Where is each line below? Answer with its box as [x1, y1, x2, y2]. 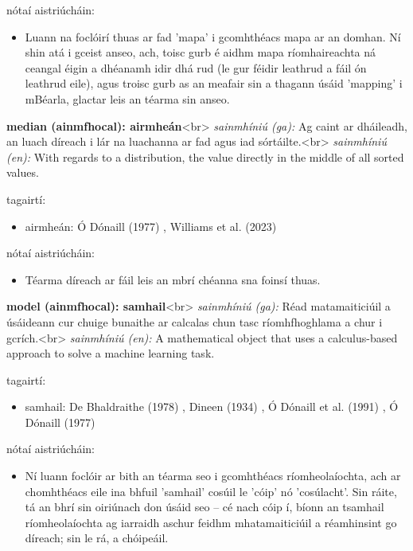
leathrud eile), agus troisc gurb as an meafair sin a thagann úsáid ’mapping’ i [25, 75, 403, 92]
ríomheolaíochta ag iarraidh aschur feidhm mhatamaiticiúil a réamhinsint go [25, 514, 397, 530]
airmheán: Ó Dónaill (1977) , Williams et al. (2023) [25, 217, 277, 234]
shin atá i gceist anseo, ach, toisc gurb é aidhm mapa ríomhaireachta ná [25, 44, 376, 61]
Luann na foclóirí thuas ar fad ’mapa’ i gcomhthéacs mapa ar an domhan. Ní [25, 28, 401, 45]
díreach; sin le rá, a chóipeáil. [25, 530, 169, 546]
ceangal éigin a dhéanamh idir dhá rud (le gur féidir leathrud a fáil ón [25, 59, 367, 76]
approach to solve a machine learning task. [6, 345, 215, 361]
